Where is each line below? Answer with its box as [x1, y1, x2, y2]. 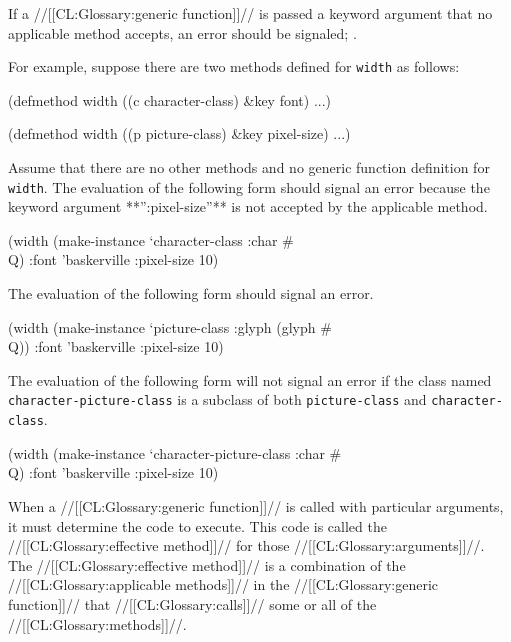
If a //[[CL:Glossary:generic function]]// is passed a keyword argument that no [8, 3, 493, 23]
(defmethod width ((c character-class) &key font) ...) [8, 89, 332, 110]
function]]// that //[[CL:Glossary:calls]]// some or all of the [8, 593, 377, 614]
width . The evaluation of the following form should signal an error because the [8, 176, 490, 197]
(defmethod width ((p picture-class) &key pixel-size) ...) [8, 123, 351, 144]
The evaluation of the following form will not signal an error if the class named [8, 369, 492, 390]
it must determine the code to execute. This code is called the [8, 515, 387, 536]
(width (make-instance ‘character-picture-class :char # [8, 442, 342, 463]
